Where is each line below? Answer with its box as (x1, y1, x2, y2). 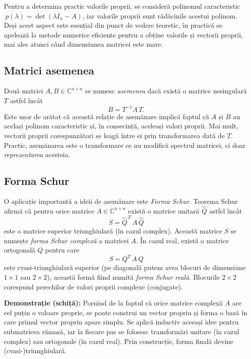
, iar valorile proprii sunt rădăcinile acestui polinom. (82, 10, 237, 20)
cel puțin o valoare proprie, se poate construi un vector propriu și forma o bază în (4, 307, 248, 317)
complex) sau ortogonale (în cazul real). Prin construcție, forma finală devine (4, 336, 234, 346)
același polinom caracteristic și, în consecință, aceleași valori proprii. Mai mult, (4, 121, 238, 131)
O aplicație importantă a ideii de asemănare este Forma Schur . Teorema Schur (4, 196, 238, 206)
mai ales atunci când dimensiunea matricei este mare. (4, 39, 163, 49)
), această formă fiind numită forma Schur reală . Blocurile (47, 272, 220, 282)
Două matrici (4, 86, 43, 96)
